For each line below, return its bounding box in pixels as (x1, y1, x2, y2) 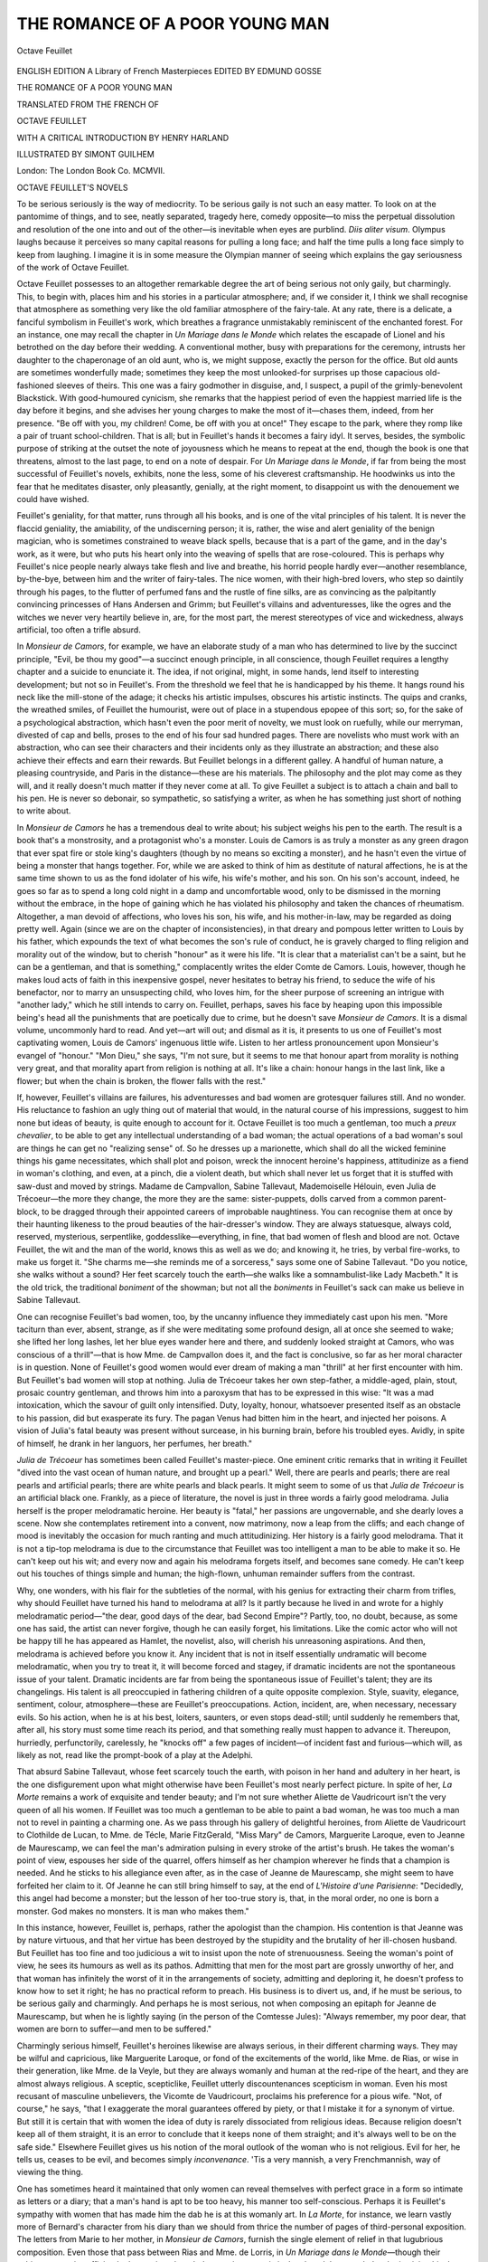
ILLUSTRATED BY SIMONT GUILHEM (16, 148, 155, 159)
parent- (418, 1193, 447, 1204)
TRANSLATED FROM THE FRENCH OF (16, 99, 160, 109)
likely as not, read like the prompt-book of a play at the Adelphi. (16, 1749, 253, 1760)
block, (16, 1206, 41, 1217)
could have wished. (16, 494, 89, 505)
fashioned (16, 380, 54, 391)
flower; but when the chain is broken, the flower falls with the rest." (16, 1075, 267, 1086)
